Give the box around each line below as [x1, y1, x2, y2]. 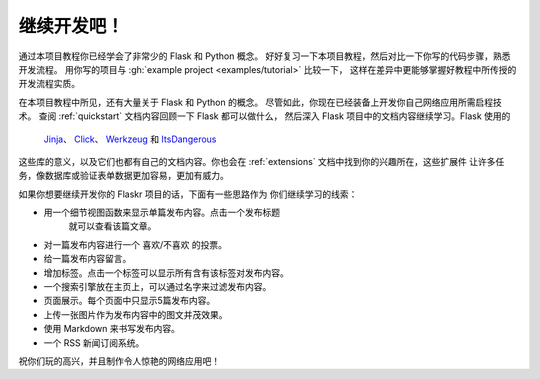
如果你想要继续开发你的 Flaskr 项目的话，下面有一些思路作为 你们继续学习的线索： [18, 188, 358, 200]
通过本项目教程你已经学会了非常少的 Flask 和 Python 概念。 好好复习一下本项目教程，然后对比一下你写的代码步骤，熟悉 [18, 50, 511, 62]
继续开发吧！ [18, 15, 125, 37]
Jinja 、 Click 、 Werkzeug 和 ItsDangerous [43, 133, 217, 145]
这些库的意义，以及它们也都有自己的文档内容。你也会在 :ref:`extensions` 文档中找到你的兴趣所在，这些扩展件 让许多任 [18, 155, 505, 167]
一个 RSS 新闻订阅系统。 [43, 336, 145, 349]
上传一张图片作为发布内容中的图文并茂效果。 [43, 308, 228, 320]
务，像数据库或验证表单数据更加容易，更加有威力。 [18, 170, 229, 182]
